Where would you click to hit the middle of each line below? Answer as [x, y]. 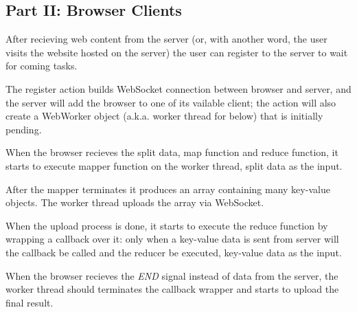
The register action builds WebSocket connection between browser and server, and [178, 88]
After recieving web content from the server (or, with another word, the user [166, 39]
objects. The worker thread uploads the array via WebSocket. [135, 202]
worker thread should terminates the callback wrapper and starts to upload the [172, 289]
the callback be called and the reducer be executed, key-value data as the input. [174, 252]
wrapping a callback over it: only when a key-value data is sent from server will [172, 239]
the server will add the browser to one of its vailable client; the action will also [171, 102]
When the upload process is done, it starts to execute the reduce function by [167, 225]
